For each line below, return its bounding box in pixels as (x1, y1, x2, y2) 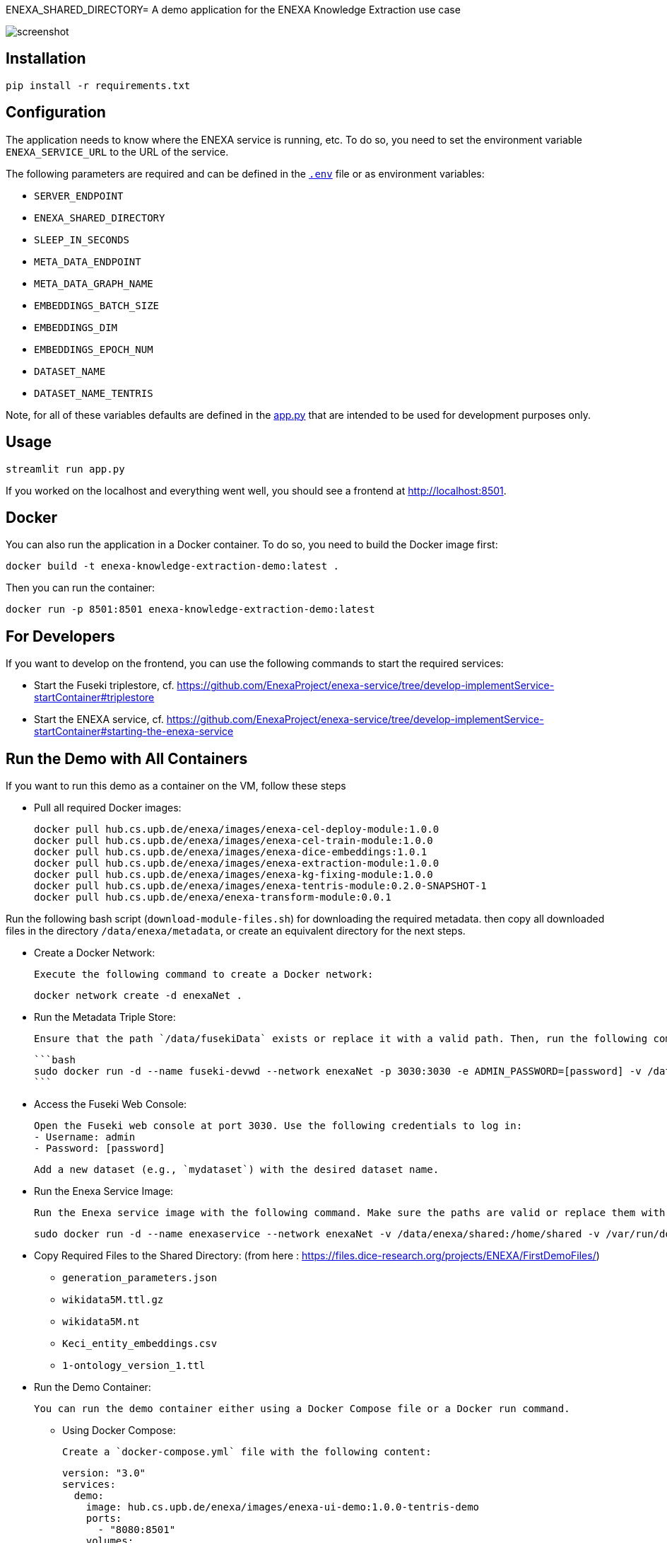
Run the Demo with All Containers (6, 749, 248, 768)
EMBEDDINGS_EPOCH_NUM (34, 343, 153, 355)
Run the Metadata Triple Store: (34, 1011, 176, 1024)
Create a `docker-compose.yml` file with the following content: (62, 1446, 432, 1458)
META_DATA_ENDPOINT (34, 255, 141, 267)
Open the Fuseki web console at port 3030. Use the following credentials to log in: (34, 1120, 523, 1132)
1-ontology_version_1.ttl (62, 1360, 206, 1372)
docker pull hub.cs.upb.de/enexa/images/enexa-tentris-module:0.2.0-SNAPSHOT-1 (34, 880, 487, 892)
